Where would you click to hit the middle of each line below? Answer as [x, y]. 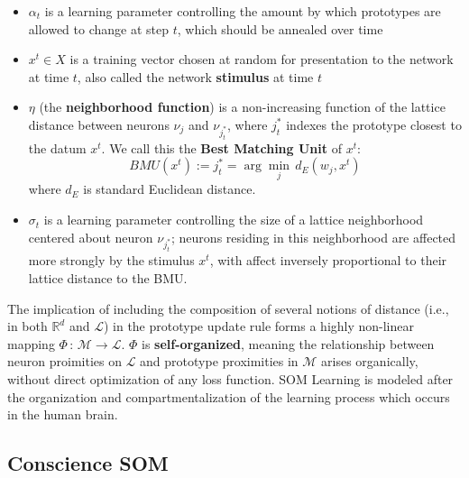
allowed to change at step [99, 28]
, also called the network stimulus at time [195, 76]
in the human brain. [63, 414]
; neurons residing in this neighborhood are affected [314, 237]
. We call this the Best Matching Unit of [221, 147]
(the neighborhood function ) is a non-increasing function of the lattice [242, 107]
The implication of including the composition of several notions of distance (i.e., [228, 308]
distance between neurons [99, 124]
